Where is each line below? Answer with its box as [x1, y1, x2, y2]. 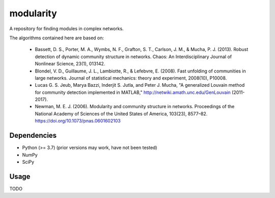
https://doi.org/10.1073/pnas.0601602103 [35, 118, 121, 124]
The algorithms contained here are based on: [9, 35, 104, 41]
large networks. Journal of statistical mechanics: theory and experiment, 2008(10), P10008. [35, 75, 227, 81]
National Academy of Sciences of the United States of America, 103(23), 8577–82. [35, 110, 208, 117]
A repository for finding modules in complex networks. [9, 26, 124, 32]
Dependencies [9, 131, 57, 140]
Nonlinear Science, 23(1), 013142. [35, 61, 105, 67]
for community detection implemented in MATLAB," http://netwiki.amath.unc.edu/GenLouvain [35, 89, 231, 95]
